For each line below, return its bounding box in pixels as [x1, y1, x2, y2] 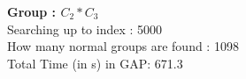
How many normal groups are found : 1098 [7, 37, 239, 55]
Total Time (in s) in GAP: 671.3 [7, 54, 183, 72]
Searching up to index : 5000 [7, 19, 163, 38]
